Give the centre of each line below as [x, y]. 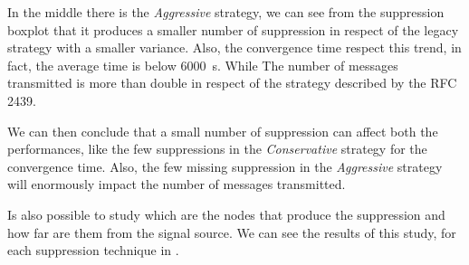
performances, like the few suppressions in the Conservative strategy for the [217, 149]
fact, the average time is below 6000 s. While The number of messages [203, 65]
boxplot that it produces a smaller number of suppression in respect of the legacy [233, 29]
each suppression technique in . [93, 250]
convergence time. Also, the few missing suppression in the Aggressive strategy [225, 166]
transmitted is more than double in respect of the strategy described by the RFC [232, 83]
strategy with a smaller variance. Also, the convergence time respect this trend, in [234, 47]
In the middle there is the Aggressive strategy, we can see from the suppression [226, 12]
